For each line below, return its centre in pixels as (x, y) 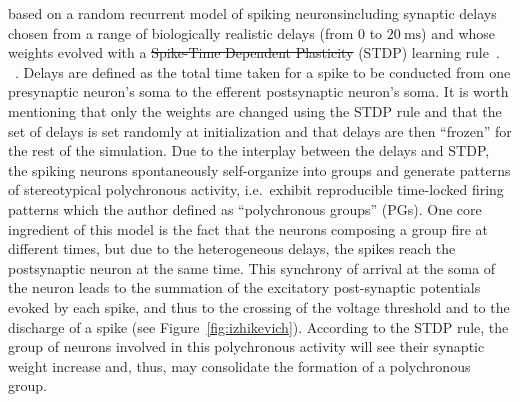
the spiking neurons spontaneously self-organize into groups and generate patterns (259, 169)
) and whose (458, 32)
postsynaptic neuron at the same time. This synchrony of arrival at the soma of (252, 267)
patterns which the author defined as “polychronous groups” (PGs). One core (245, 208)
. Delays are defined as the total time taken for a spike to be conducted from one (263, 71)
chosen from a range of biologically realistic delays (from (181, 32)
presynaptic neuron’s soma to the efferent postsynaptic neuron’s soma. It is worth (258, 91)
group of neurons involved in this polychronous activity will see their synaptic (246, 346)
